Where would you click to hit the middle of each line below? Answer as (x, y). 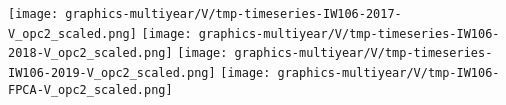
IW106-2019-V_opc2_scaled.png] (112, 72)
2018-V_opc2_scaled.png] (90, 53)
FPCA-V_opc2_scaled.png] (90, 89)
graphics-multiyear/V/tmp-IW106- (388, 72)
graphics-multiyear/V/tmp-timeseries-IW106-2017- (233, 14)
